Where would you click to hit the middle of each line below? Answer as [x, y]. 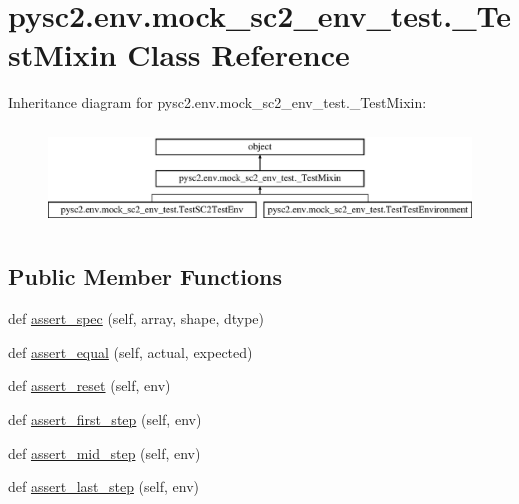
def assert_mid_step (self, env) [104, 452]
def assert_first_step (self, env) [105, 418]
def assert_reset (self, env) [89, 385]
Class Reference [238, 54]
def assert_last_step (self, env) [103, 486]
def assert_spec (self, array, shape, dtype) [136, 318]
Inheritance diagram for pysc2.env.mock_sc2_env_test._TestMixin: [217, 102]
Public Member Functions [145, 276]
